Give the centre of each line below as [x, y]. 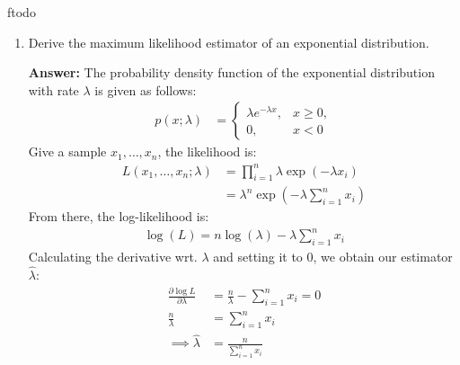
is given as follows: [146, 89]
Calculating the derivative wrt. [113, 257]
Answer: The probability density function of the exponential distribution [231, 72]
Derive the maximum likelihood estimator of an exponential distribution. [229, 42]
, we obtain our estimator [383, 257]
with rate [53, 89]
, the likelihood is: [207, 151]
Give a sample [67, 151]
